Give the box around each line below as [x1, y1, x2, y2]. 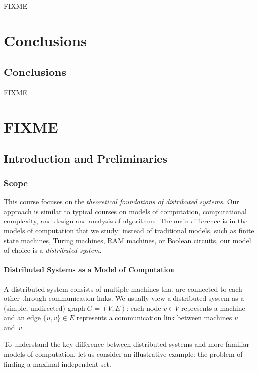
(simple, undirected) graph [4, 302, 85, 313]
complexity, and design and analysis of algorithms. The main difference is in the [4, 216, 248, 226]
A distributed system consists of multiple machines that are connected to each [4, 283, 242, 294]
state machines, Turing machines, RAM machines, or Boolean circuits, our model [4, 235, 251, 245]
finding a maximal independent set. [4, 358, 111, 369]
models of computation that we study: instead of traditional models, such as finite [4, 225, 254, 235]
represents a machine [181, 302, 245, 313]
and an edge [4, 312, 41, 323]
